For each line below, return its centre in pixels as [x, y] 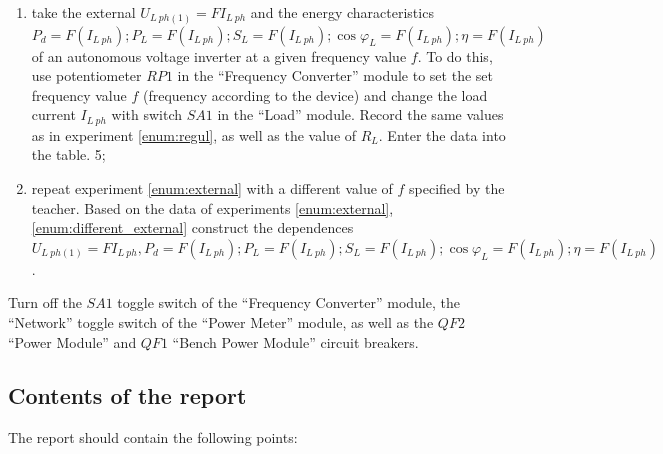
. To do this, [455, 55]
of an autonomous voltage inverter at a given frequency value [219, 55]
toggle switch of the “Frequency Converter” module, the [288, 302]
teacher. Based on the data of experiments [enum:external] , [212, 207]
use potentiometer [86, 75]
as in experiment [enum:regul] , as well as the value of [194, 134]
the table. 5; [68, 154]
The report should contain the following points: [153, 437]
